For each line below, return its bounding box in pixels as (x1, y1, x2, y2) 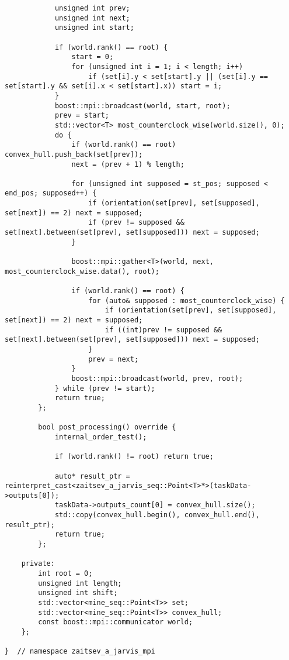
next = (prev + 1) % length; (71, 160, 184, 169)
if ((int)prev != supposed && (105, 325, 222, 334)
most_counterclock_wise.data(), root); (5, 267, 159, 276)
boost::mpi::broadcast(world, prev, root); (71, 374, 243, 383)
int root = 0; (38, 569, 93, 578)
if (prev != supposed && (88, 218, 184, 227)
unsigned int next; (54, 13, 130, 22)
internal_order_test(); (54, 432, 147, 441)
